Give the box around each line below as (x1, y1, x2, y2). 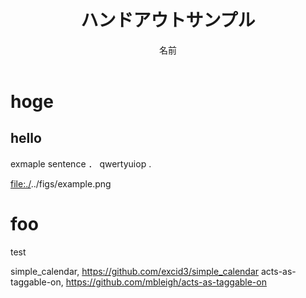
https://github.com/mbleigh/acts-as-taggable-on (65, 276, 267, 288)
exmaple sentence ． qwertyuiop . (10, 157, 152, 170)
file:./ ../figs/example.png (10, 177, 112, 190)
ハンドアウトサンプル (80, 9, 256, 32)
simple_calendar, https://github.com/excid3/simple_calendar (10, 265, 260, 277)
